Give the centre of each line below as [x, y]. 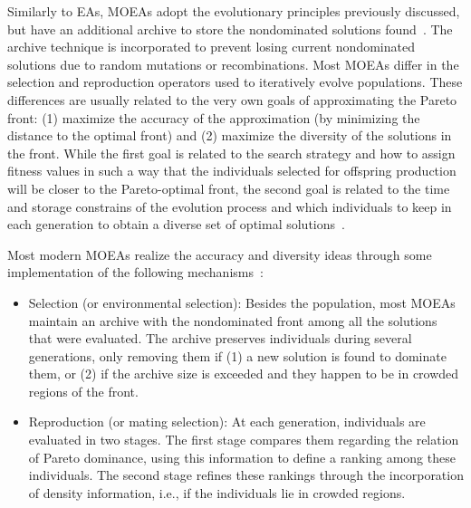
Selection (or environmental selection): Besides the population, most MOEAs [242, 302]
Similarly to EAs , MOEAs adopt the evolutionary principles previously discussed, [234, 11]
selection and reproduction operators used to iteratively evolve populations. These [235, 82]
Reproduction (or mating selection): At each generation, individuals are [227, 422]
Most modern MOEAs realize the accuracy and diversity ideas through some [220, 254]
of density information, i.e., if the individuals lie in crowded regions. [217, 492]
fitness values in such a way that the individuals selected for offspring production [232, 171]
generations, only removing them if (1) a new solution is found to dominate [237, 355]
